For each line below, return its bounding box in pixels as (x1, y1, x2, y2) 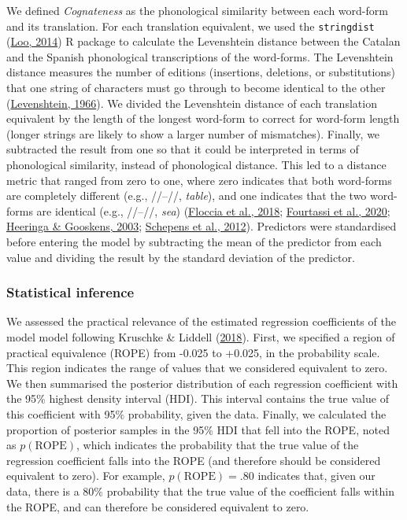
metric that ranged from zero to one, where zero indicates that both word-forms (6, 171, 392, 188)
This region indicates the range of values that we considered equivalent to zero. (6, 360, 388, 376)
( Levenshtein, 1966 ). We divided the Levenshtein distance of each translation (6, 94, 377, 111)
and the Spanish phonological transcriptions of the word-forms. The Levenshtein (6, 48, 394, 65)
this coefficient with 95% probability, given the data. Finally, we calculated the (6, 405, 387, 422)
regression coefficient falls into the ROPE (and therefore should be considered (6, 452, 381, 468)
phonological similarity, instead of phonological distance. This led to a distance (6, 157, 387, 172)
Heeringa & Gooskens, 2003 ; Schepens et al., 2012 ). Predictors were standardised (6, 218, 397, 234)
